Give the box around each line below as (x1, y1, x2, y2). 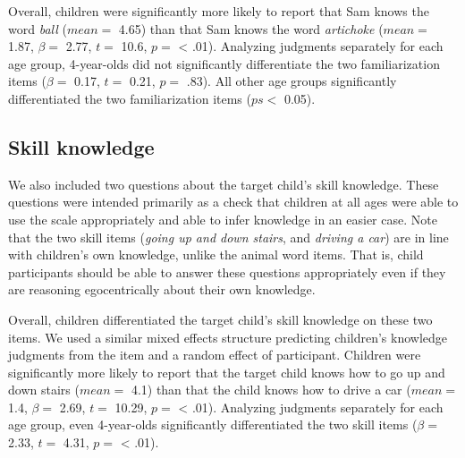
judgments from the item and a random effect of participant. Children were (8, 345, 421, 364)
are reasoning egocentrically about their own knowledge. (8, 280, 316, 299)
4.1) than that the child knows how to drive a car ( (131, 380, 411, 399)
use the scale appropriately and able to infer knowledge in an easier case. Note (8, 209, 437, 228)
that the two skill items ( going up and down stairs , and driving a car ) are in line (8, 227, 449, 246)
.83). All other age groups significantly (186, 72, 397, 90)
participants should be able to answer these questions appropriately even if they (8, 262, 446, 281)
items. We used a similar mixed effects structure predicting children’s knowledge (8, 327, 448, 346)
